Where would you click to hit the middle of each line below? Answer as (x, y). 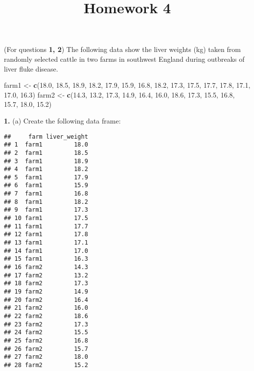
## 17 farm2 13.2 (46, 275)
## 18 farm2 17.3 (46, 284)
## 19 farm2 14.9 (46, 292)
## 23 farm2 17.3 (46, 324)
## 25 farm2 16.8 (46, 340)
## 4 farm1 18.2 (46, 169)
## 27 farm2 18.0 (46, 357)
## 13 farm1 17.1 (46, 243)
